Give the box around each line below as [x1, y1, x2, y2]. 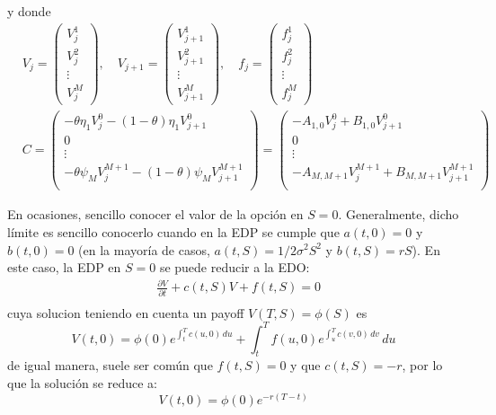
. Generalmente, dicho [338, 205, 459, 224]
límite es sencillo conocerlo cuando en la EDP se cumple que [7, 222, 340, 241]
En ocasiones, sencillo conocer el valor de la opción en [7, 205, 304, 224]
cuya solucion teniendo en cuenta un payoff [7, 303, 244, 322]
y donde [7, 2, 51, 20]
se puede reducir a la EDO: [159, 258, 310, 277]
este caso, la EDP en [7, 258, 121, 277]
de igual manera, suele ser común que [7, 356, 213, 375]
